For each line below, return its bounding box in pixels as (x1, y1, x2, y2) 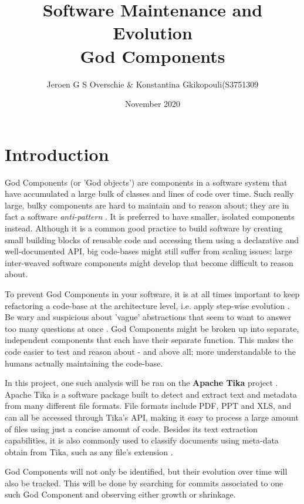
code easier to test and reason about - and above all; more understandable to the (5, 345, 296, 357)
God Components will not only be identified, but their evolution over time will (5, 465, 288, 478)
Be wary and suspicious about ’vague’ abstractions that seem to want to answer (5, 311, 292, 323)
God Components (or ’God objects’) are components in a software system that (5, 176, 288, 188)
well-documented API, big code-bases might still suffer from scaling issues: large (5, 245, 292, 257)
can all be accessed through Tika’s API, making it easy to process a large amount (5, 411, 299, 423)
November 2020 (124, 98, 181, 110)
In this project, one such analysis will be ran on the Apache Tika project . (5, 377, 278, 389)
